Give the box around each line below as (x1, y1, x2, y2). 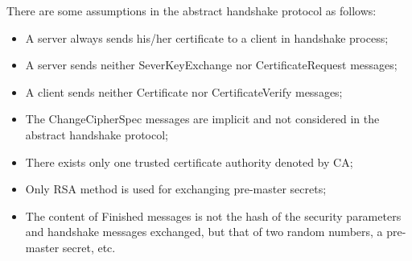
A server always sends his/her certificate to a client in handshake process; (25, 29, 389, 46)
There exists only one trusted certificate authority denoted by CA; (25, 153, 353, 170)
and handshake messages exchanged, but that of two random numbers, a (25, 223, 383, 240)
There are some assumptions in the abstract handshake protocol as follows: (6, 2, 377, 19)
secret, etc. (62, 238, 116, 255)
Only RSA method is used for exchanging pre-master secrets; (25, 180, 327, 197)
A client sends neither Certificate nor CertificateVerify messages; (25, 83, 343, 100)
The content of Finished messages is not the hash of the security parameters (25, 207, 402, 224)
